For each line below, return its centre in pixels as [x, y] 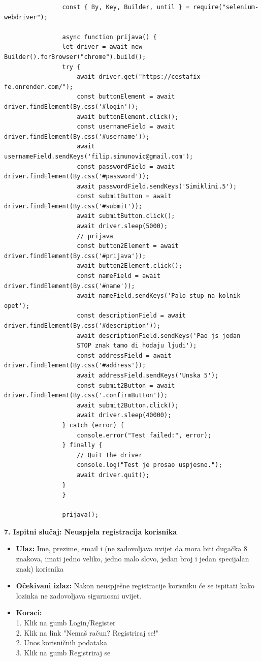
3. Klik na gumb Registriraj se [63, 652]
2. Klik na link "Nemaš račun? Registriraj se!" [87, 632]
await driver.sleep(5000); [122, 226]
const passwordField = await [126, 166]
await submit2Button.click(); [128, 405]
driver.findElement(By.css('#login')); [71, 106]
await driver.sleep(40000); [124, 415]
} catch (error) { [93, 425]
